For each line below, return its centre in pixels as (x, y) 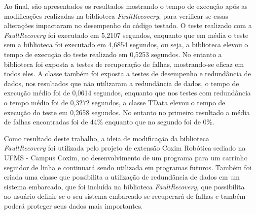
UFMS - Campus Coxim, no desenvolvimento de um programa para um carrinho (126, 157)
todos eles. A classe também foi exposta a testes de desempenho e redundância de (128, 74)
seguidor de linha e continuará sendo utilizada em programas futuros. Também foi (128, 167)
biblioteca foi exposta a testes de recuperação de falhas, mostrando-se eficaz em (124, 64)
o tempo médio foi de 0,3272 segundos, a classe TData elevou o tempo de (115, 102)
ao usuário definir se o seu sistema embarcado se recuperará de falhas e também (125, 196)
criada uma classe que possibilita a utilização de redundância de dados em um (122, 177)
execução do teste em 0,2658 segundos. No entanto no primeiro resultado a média (127, 112)
